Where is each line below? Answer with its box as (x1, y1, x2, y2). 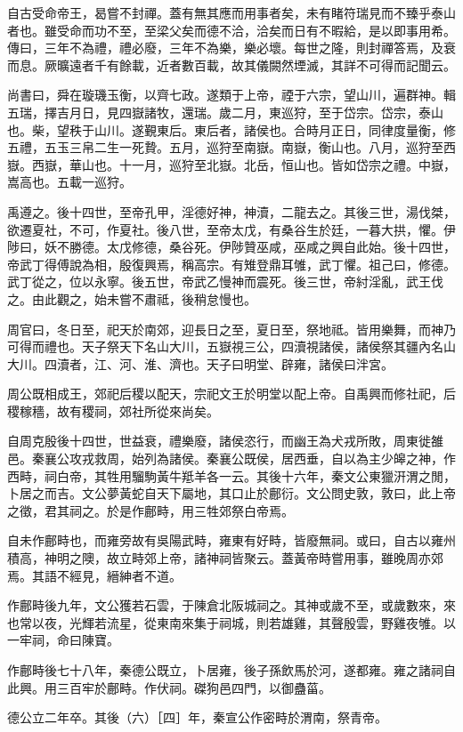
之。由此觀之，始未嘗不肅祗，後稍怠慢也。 (7, 289, 256, 308)
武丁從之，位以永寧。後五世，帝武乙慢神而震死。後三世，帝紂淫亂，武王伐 (7, 272, 443, 291)
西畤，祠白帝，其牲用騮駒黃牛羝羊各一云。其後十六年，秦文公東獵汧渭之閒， (7, 466, 456, 485)
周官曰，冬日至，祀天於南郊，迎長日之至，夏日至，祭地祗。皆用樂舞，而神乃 (7, 319, 456, 338)
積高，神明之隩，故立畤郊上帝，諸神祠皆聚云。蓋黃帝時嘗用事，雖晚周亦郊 (7, 549, 443, 567)
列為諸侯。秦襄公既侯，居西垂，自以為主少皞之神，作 (143, 449, 456, 468)
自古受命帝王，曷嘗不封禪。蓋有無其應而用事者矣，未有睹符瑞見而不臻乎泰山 (7, 4, 456, 21)
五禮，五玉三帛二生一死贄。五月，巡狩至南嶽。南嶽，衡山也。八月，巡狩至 (7, 138, 443, 157)
